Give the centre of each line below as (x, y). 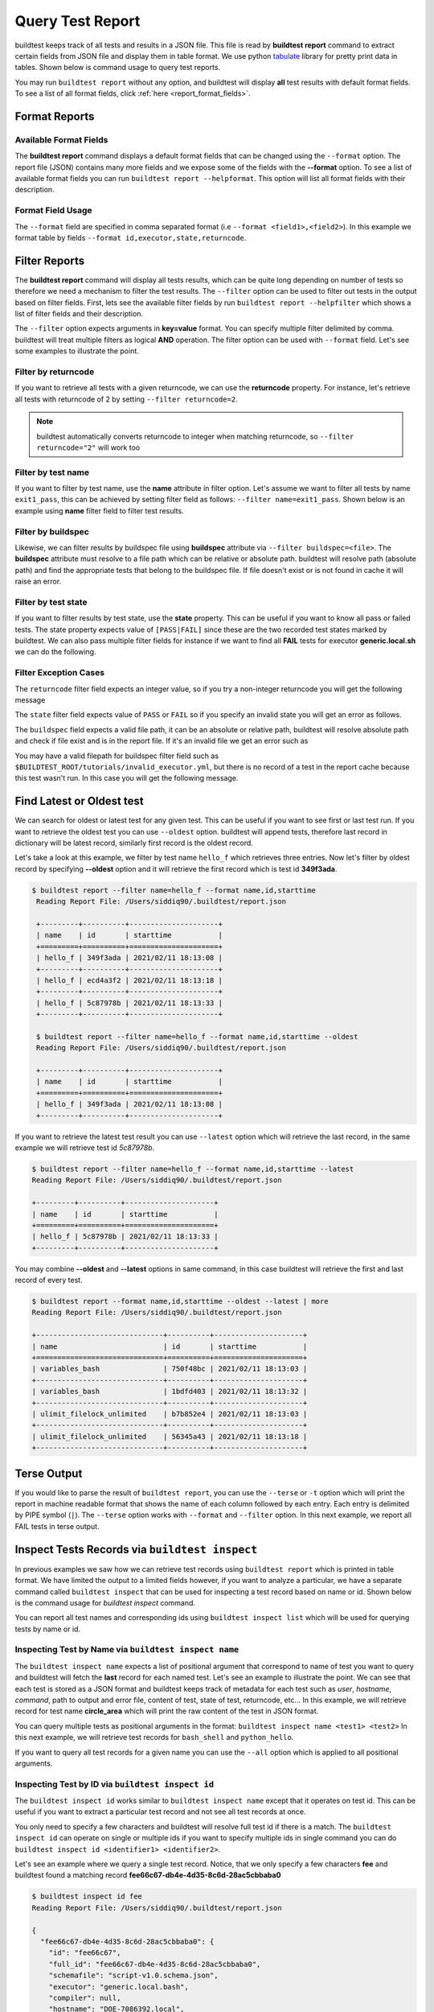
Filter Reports (49, 260)
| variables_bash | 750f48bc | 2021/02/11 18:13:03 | (170, 1369)
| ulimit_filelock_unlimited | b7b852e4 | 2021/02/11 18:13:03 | (170, 1414)
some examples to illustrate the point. (77, 351)
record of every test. (49, 1280)
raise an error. (38, 581)
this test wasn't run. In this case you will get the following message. (127, 778)
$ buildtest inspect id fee (87, 1897)
